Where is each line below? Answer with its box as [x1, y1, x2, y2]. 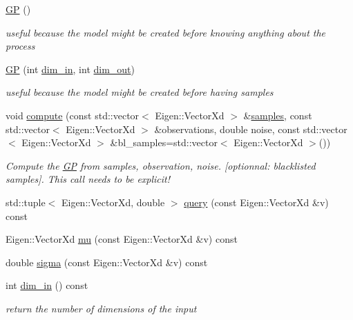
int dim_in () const [6, 278, 88, 292]
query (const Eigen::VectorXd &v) [184, 194, 329, 209]
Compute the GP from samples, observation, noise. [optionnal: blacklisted [6, 158, 316, 172]
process [6, 39, 35, 53]
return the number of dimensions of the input [6, 301, 197, 315]
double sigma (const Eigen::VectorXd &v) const [6, 254, 208, 269]
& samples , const [243, 108, 312, 122]
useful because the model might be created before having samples [6, 85, 274, 99]
